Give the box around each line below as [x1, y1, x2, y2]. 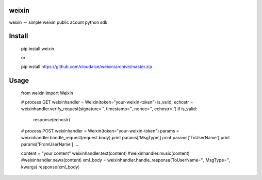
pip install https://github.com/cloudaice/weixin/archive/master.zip [21, 64, 152, 69]
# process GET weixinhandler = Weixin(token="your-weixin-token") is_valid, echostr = [21, 99, 194, 105]
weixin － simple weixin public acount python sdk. [9, 19, 109, 25]
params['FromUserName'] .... [21, 141, 80, 147]
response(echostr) [33, 117, 70, 123]
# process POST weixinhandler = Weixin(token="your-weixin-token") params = [21, 128, 180, 133]
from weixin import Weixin [21, 90, 74, 96]
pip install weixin [21, 46, 54, 51]
